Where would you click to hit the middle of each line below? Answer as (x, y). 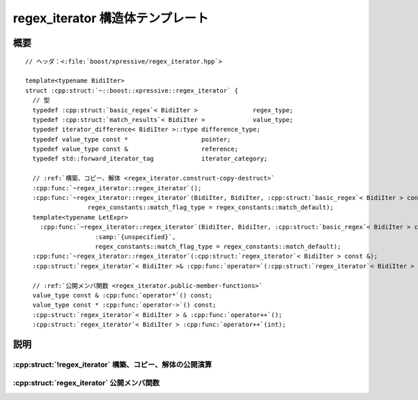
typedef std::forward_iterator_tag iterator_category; (150, 159)
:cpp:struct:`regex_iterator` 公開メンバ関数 (86, 383)
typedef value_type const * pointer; (132, 139)
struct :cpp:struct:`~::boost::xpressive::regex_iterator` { (132, 90)
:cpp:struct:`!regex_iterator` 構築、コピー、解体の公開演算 (113, 364)
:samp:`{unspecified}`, (136, 237)
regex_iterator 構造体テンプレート (111, 18)
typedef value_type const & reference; (135, 149)
